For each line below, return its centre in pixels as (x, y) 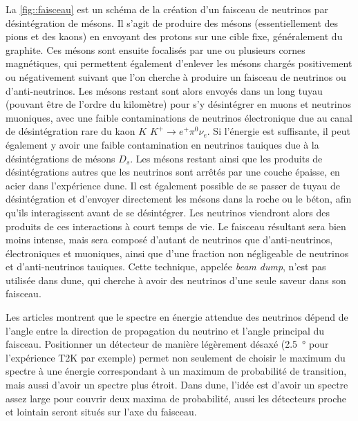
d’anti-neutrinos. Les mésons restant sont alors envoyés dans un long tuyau (164, 90)
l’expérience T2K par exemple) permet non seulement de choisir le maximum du (176, 357)
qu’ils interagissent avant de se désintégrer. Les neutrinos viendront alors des (168, 212)
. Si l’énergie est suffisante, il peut (279, 131)
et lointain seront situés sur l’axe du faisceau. (101, 412)
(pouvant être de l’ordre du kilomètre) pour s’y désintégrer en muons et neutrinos (178, 104)
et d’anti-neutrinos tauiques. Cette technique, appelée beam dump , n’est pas (166, 266)
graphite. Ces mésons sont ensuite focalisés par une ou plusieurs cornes (156, 49)
